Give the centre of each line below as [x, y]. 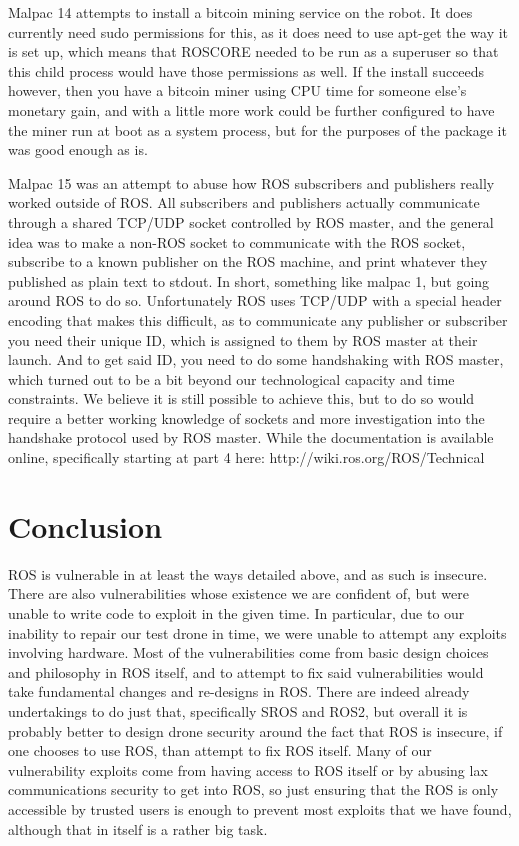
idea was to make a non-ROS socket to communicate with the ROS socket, [237, 241]
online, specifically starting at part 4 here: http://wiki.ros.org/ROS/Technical [246, 457]
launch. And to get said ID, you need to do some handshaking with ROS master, [256, 359]
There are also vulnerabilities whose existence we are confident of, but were [238, 593]
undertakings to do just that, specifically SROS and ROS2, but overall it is [238, 710]
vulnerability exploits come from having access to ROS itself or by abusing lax [248, 769]
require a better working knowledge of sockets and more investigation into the [246, 417]
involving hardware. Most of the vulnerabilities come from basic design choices [248, 652]
